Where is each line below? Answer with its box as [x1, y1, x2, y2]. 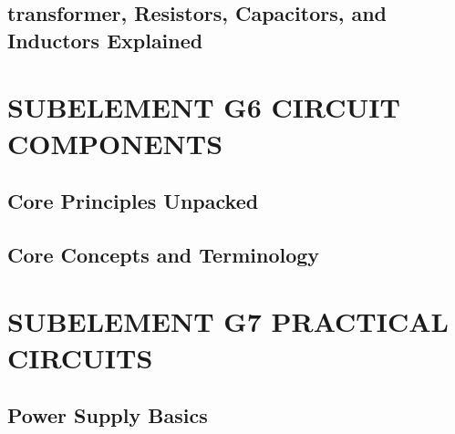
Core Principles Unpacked [7, 187, 259, 215]
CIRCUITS [7, 338, 153, 376]
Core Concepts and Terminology [7, 240, 320, 268]
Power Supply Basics [7, 401, 208, 429]
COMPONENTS [7, 124, 223, 161]
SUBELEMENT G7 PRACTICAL [7, 303, 449, 340]
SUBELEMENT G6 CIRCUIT [7, 88, 400, 126]
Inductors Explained [7, 26, 203, 54]
